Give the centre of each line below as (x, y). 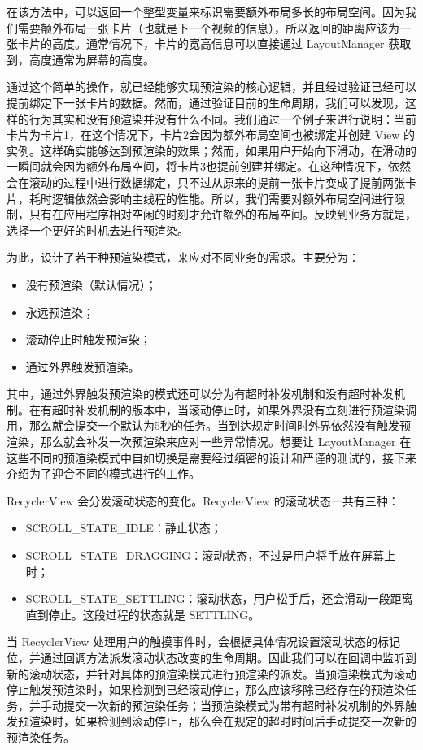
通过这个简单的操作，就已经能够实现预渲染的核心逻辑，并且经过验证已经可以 (211, 87)
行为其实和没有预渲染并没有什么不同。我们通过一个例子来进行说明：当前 (222, 118)
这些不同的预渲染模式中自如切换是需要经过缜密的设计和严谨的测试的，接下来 (211, 457)
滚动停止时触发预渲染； (88, 339)
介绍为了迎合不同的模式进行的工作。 (103, 473)
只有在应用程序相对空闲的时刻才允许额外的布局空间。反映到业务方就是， (222, 214)
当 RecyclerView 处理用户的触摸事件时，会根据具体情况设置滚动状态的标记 (203, 642)
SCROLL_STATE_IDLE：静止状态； (124, 528)
